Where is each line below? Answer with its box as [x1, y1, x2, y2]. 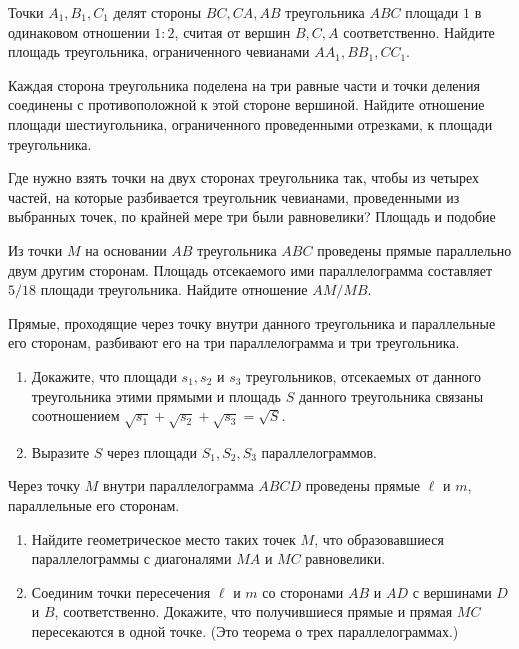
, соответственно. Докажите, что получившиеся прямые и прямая [54, 601, 453, 622]
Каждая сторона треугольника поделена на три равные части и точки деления [8, 74, 481, 95]
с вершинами [412, 581, 492, 602]
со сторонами [262, 581, 344, 602]
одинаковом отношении [8, 21, 150, 42]
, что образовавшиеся [314, 528, 444, 549]
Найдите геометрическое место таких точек [31, 528, 296, 549]
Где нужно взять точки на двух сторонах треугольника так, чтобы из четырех [8, 167, 479, 188]
